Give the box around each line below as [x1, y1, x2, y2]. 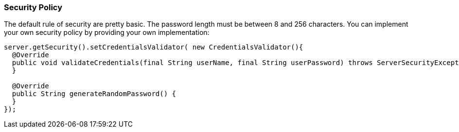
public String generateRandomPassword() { [12, 90, 177, 98]
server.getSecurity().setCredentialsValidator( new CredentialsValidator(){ [4, 43, 303, 51]
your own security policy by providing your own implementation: [4, 28, 210, 37]
